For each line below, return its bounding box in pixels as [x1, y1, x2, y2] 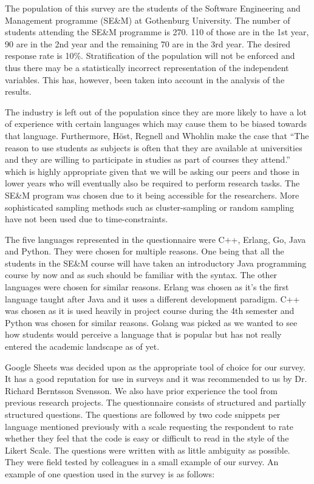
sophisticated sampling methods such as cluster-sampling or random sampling [5, 200, 295, 213]
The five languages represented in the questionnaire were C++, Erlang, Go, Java [5, 233, 306, 245]
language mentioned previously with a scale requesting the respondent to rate [5, 420, 293, 432]
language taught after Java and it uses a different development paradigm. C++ [5, 292, 300, 305]
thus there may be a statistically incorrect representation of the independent [5, 61, 289, 73]
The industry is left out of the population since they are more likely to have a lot [5, 105, 307, 118]
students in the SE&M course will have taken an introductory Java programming [5, 256, 307, 269]
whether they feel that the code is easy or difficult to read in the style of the [5, 432, 289, 445]
